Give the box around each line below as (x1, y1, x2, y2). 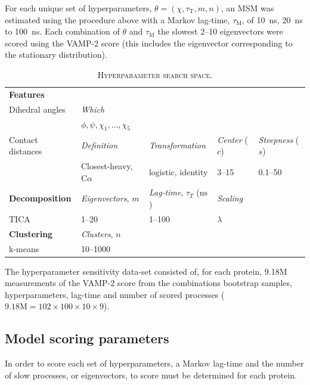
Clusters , (81, 227, 113, 240)
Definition (81, 139, 118, 151)
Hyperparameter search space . (97, 68, 213, 80)
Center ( (217, 133, 248, 145)
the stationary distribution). (5, 48, 107, 61)
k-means (9, 242, 39, 254)
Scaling (217, 192, 243, 204)
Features (9, 88, 45, 100)
